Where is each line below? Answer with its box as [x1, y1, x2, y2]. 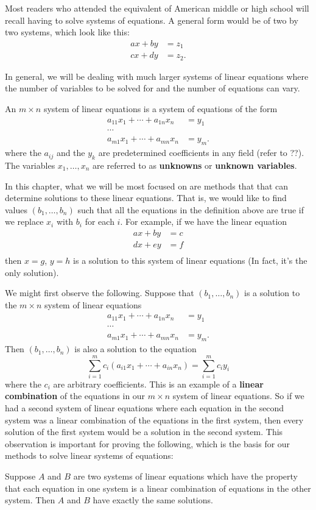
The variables [5, 159, 55, 172]
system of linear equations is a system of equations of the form [43, 102, 278, 115]
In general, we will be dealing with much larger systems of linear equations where [5, 69, 309, 82]
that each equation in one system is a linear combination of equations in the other [5, 481, 311, 494]
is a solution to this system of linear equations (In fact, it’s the [73, 254, 307, 267]
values [5, 203, 28, 216]
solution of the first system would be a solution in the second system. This [5, 425, 283, 438]
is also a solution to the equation [74, 342, 197, 355]
